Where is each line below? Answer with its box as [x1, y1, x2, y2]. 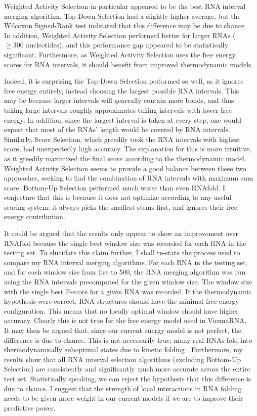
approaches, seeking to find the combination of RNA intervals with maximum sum [4, 173, 253, 183]
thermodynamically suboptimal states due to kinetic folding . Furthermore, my [4, 344, 243, 355]
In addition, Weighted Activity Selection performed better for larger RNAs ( [4, 30, 236, 40]
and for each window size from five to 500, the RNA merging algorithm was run [4, 267, 246, 277]
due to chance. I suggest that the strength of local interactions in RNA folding [4, 383, 242, 393]
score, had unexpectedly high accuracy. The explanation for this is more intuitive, [4, 143, 252, 154]
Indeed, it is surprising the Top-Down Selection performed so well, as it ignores [4, 76, 244, 86]
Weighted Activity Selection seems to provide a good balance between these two [4, 163, 246, 173]
